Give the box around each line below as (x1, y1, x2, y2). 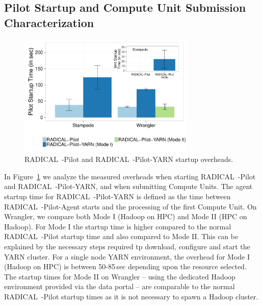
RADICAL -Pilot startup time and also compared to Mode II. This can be (4, 231, 239, 242)
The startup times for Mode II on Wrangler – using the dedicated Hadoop (4, 271, 235, 281)
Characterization (4, 14, 94, 30)
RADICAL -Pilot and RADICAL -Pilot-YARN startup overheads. (24, 154, 233, 165)
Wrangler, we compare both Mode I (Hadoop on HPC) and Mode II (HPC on (4, 211, 247, 222)
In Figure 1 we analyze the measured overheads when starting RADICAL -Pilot (4, 171, 256, 181)
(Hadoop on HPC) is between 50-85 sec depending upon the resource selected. (4, 261, 247, 272)
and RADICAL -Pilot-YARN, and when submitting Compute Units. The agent (4, 181, 253, 192)
